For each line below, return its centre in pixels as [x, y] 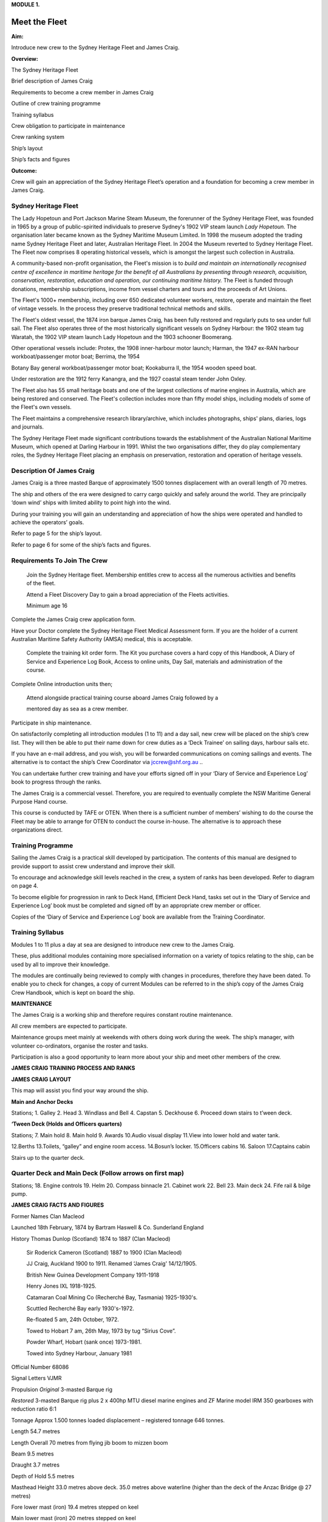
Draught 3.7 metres [36, 1465]
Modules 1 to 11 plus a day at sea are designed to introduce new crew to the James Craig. [123, 944]
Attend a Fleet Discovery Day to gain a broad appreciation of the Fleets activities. [128, 594]
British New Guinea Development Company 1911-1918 [93, 1275]
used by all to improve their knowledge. [60, 964]
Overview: [25, 58]
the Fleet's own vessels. [42, 407]
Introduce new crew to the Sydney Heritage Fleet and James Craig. [95, 47]
